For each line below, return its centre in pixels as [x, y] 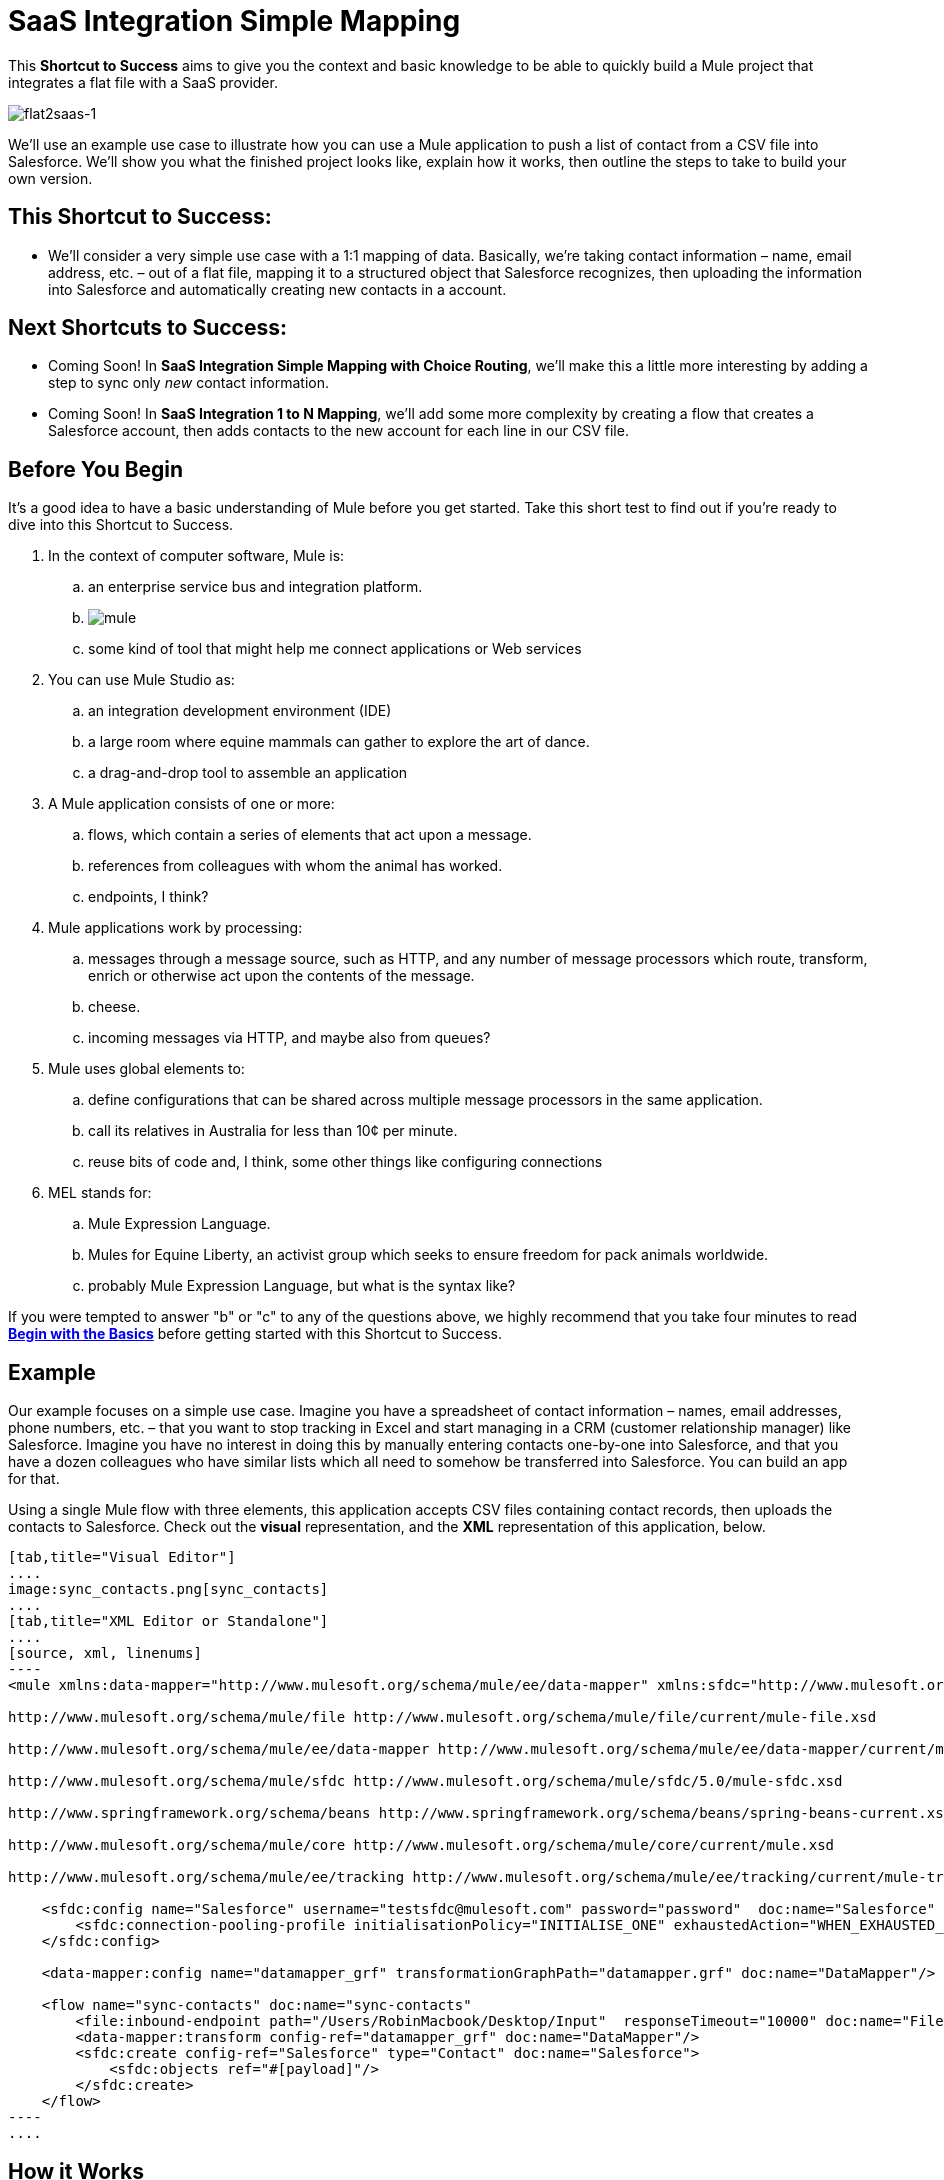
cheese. [114, 1007]
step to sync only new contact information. [188, 383]
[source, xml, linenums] [105, 1653]
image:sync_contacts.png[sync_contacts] [168, 1589]
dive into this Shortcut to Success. [121, 525]
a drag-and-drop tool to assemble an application [248, 773]
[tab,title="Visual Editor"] [122, 1557]
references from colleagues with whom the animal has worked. [295, 866]
